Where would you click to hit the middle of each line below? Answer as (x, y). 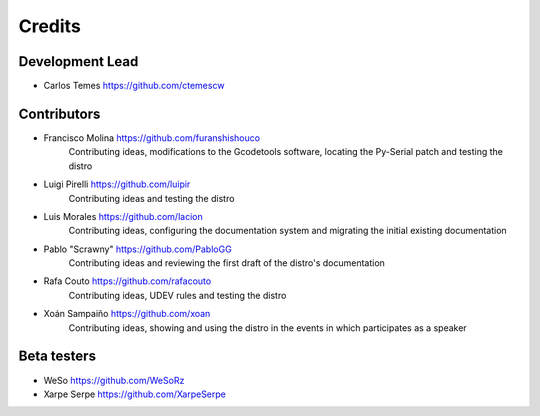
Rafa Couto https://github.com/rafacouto (127, 281)
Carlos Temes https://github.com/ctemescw (134, 86)
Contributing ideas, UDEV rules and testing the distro (177, 295)
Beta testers (57, 356)
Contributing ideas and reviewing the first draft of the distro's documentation (226, 263)
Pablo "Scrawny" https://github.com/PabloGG (137, 249)
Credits (50, 26)
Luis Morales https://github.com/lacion (123, 216)
